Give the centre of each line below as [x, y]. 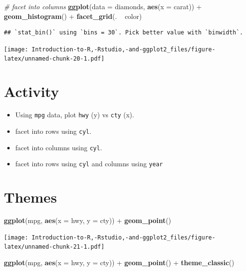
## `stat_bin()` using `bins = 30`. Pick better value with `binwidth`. [123, 33]
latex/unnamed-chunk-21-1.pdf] [54, 247]
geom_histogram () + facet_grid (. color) [73, 16]
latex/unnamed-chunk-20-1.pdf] [54, 59]
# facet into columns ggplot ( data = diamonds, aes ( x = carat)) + [103, 6]
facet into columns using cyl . [59, 147]
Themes [31, 197]
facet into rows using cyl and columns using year [89, 164]
